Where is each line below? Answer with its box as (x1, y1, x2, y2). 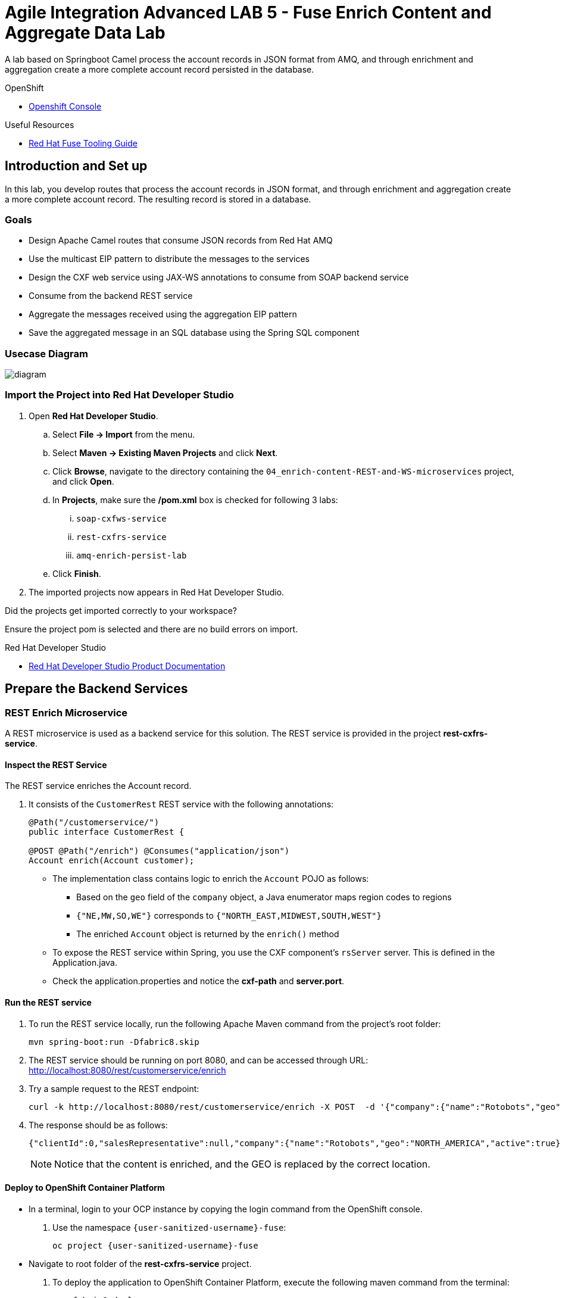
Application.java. (52, 957, 117, 968)
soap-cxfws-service (76, 513, 167, 523)
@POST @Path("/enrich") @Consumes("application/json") (29, 846, 290, 856)
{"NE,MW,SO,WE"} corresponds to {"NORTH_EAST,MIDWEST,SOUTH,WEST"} (76, 910, 382, 921)
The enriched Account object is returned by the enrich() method (76, 929, 339, 940)
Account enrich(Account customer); (29, 856, 195, 866)
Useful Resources (5, 119, 74, 130)
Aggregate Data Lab (5, 23, 166, 43)
